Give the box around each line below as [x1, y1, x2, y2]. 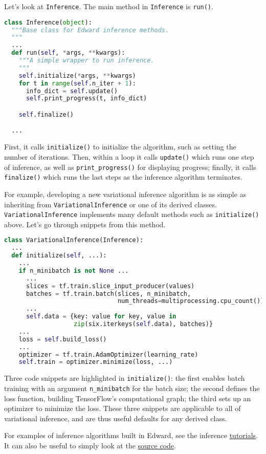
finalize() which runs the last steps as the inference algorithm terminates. [4, 171, 242, 182]
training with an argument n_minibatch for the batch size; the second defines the [4, 383, 260, 393]
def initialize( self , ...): [11, 252, 107, 260]
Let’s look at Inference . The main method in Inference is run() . [4, 1, 213, 11]
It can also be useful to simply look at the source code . [4, 440, 176, 451]
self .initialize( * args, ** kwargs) [18, 72, 136, 79]
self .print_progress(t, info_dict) [26, 95, 147, 102]
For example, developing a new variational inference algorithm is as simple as [4, 188, 247, 199]
